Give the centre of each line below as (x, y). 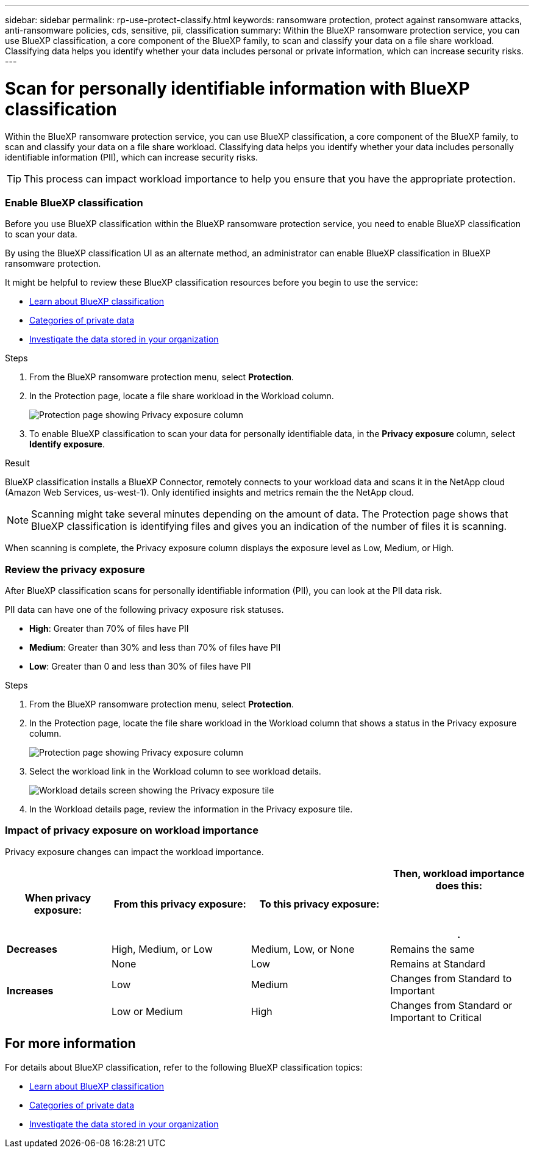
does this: (459, 885)
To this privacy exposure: (319, 904)
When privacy (58, 898)
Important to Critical (436, 1017)
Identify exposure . (67, 444)
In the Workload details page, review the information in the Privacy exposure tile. (191, 809)
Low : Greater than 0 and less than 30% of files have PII (140, 666)
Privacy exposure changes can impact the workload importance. (134, 851)
